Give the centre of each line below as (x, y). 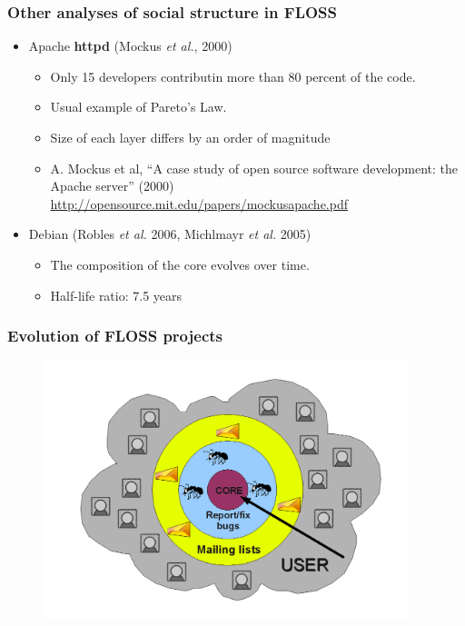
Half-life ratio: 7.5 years (116, 295)
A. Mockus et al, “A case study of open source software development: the (254, 168)
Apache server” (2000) (112, 186)
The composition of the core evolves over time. (180, 264)
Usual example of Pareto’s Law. (139, 107)
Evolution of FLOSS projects (115, 336)
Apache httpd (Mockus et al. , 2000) (130, 46)
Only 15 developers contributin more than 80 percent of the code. (233, 76)
